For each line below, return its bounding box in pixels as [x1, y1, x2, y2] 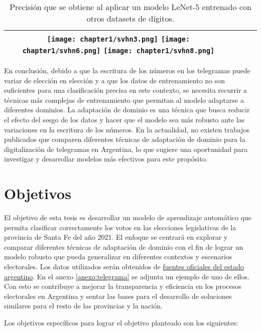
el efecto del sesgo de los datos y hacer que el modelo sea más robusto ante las [4, 114, 245, 124]
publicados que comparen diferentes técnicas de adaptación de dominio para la [4, 134, 245, 144]
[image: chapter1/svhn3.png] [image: [47, 35, 190, 43]
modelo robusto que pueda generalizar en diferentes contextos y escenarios [4, 251, 232, 262]
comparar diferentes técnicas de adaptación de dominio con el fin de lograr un [4, 241, 243, 252]
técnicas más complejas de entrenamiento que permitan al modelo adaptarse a [4, 94, 244, 105]
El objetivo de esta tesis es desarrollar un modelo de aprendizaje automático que [4, 212, 252, 223]
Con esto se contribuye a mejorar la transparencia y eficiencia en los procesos [4, 281, 241, 291]
